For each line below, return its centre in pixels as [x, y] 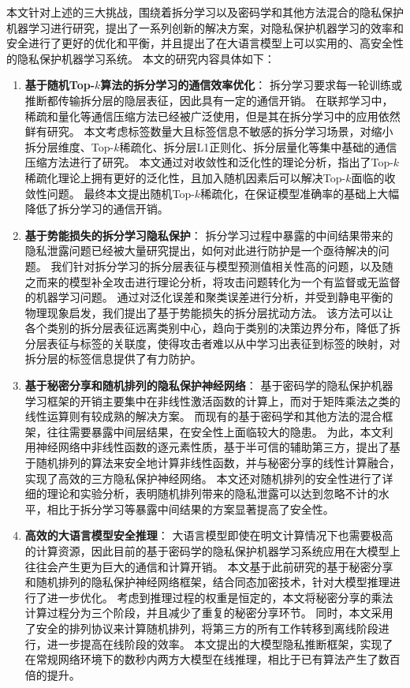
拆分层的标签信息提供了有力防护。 [113, 359]
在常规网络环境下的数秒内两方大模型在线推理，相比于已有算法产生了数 [207, 659]
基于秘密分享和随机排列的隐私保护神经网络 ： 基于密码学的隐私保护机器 [209, 385]
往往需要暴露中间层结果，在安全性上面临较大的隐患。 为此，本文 [214, 431]
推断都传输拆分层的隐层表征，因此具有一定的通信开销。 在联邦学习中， [209, 100]
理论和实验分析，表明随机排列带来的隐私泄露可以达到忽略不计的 [212, 494]
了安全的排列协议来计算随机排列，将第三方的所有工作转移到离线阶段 [201, 628]
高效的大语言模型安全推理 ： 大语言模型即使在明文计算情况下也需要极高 [209, 535]
